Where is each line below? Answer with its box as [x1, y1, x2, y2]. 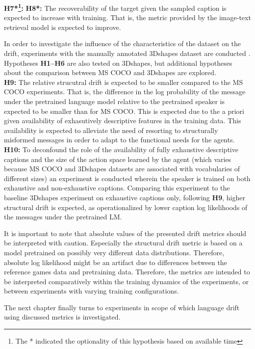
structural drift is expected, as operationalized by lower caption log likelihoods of [4, 202, 248, 212]
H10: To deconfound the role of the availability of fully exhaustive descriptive [4, 144, 238, 154]
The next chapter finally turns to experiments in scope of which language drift [4, 302, 240, 312]
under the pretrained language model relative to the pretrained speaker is [4, 96, 225, 106]
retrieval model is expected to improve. [4, 22, 121, 32]
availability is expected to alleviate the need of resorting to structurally [4, 125, 218, 135]
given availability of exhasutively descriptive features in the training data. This [4, 115, 241, 126]
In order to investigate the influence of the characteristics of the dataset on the [4, 38, 241, 49]
